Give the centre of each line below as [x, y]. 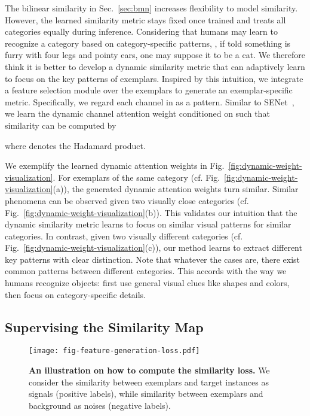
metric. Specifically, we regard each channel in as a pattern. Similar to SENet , [150, 101]
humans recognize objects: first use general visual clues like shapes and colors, [147, 283]
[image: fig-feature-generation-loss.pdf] [114, 351]
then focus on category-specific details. [75, 294]
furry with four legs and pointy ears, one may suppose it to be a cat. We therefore [155, 55]
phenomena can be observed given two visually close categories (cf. [127, 200]
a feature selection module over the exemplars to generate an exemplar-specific [149, 90]
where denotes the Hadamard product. [75, 145]
